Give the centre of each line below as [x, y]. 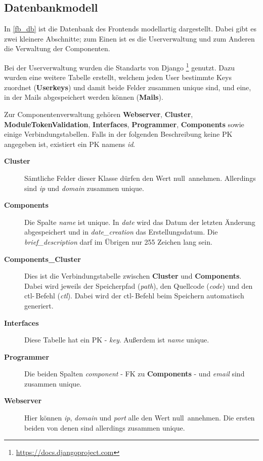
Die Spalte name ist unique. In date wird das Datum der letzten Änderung [140, 222]
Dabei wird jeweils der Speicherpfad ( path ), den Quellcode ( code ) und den [139, 285]
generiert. [39, 305]
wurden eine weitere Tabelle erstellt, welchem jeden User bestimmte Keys [118, 77]
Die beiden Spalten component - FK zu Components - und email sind [135, 374]
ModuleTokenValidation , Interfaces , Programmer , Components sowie [124, 124]
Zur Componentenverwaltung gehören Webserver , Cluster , [99, 114]
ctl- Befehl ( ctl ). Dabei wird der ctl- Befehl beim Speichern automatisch [134, 296]
